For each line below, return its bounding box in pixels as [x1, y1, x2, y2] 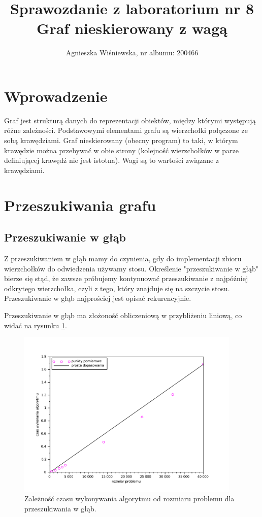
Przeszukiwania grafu [4, 194, 156, 215]
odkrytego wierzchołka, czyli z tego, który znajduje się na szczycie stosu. [4, 283, 230, 293]
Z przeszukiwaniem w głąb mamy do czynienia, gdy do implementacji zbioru [4, 253, 242, 263]
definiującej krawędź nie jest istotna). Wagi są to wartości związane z [4, 155, 219, 165]
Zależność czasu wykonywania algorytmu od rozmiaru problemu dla [24, 493, 235, 504]
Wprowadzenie [4, 85, 108, 106]
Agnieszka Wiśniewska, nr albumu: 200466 [65, 47, 199, 58]
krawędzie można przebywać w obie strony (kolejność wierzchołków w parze [4, 145, 239, 155]
